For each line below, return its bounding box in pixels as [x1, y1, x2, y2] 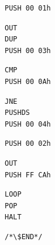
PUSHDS [5, 108, 30, 117]
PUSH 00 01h [5, 4, 51, 12]
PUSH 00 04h [5, 120, 51, 128]
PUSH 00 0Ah [5, 77, 51, 86]
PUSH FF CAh [5, 170, 51, 179]
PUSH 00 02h [5, 139, 51, 148]
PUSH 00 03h [5, 46, 51, 55]
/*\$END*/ [5, 232, 43, 241]
